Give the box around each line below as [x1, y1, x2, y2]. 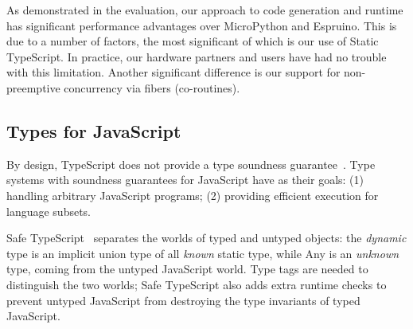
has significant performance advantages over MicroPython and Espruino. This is [6, 17, 397, 33]
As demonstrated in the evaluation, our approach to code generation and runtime [6, 2, 403, 18]
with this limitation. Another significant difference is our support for [6, 64, 341, 80]
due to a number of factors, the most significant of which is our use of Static [6, 33, 379, 49]
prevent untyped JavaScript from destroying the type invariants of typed [6, 292, 360, 308]
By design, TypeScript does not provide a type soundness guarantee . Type [6, 155, 376, 172]
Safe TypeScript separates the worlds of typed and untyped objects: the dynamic [6, 229, 407, 246]
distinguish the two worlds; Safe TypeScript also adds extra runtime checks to [6, 276, 387, 292]
